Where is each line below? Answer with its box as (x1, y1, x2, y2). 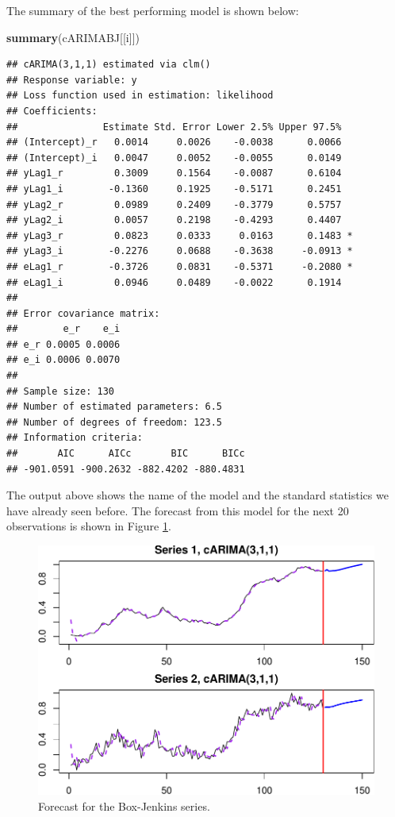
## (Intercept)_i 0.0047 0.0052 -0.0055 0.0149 (6, 152, 342, 164)
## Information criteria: (6, 432, 143, 444)
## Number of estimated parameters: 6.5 (6, 401, 223, 413)
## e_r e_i (6, 323, 121, 335)
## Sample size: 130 (6, 385, 115, 397)
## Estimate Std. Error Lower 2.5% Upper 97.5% (6, 121, 342, 133)
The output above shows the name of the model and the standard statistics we (6, 487, 389, 503)
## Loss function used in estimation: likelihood (6, 90, 274, 102)
